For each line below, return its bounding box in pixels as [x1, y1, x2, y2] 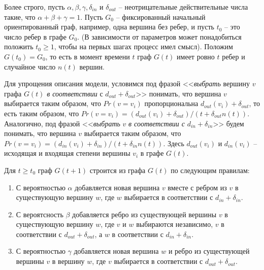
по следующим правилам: [171, 164, 250, 175]
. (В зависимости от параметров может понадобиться [77, 31, 242, 42]
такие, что [4, 11, 36, 22]
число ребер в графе [4, 31, 67, 42]
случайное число [4, 61, 56, 72]
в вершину [52, 256, 85, 266]
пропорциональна [144, 98, 199, 109]
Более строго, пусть [4, 2, 65, 12]
